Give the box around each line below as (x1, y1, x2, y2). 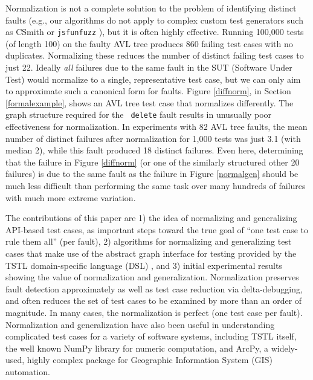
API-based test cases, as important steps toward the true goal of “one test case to (5, 223, 309, 236)
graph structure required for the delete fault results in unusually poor (5, 108, 272, 121)
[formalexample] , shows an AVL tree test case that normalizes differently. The (5, 96, 294, 109)
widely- (271, 341, 298, 354)
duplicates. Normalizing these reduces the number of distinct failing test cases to (5, 49, 304, 62)
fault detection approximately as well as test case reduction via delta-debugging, (5, 282, 303, 295)
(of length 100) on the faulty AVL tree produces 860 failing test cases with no (5, 37, 293, 50)
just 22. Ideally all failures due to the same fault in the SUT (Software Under (5, 61, 292, 74)
